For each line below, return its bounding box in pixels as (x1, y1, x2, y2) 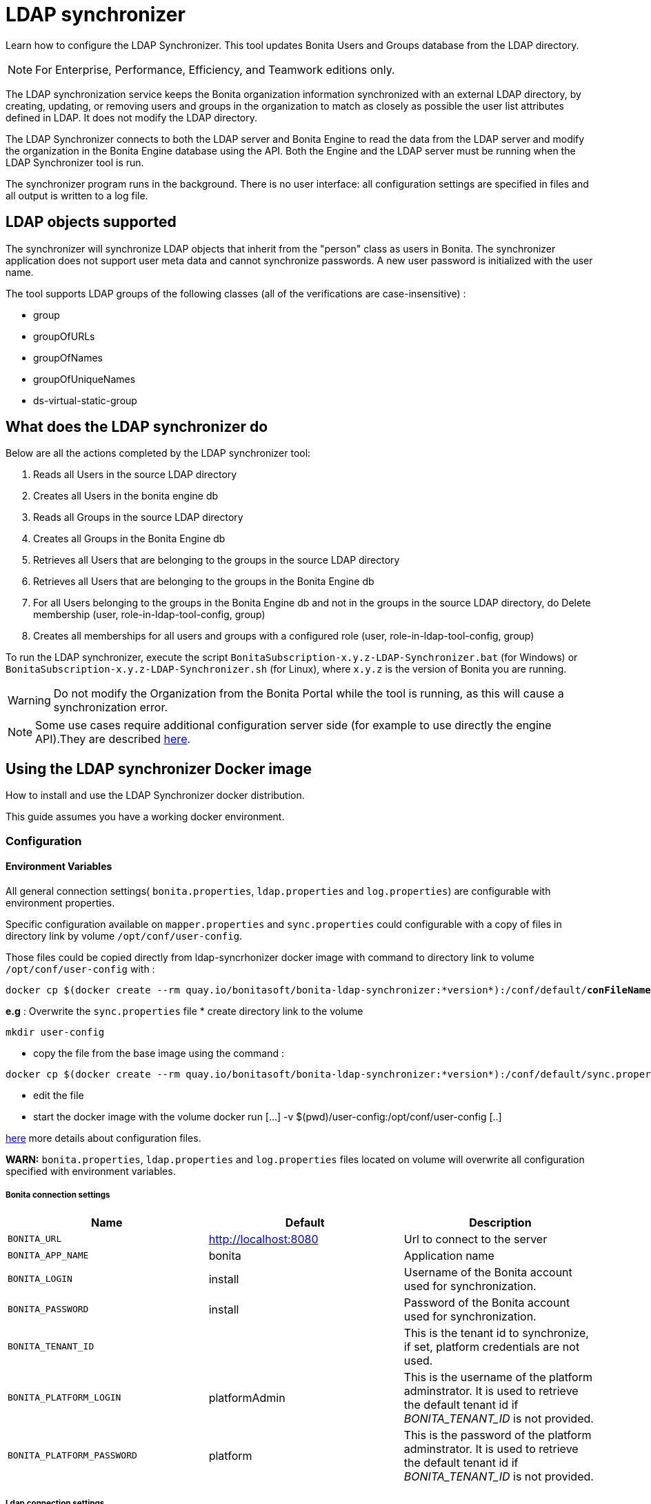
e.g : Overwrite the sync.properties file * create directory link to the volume (6, 1005, 363, 1017)
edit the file (33, 1089, 84, 1101)
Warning (8, 693, 51, 708)
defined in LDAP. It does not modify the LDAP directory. (6, 111, 258, 123)
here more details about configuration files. (6, 1131, 201, 1144)
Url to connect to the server (403, 1231, 548, 1246)
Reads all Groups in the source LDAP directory (33, 511, 243, 524)
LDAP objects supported (6, 213, 177, 231)
